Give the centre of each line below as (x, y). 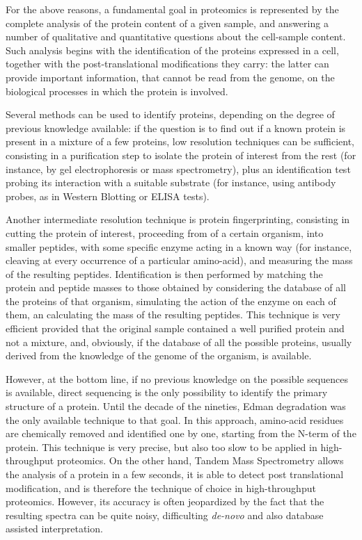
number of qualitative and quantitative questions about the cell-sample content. (176, 36)
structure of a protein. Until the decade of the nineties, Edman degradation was (176, 406)
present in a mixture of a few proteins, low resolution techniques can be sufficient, (180, 141)
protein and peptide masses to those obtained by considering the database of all (176, 287)
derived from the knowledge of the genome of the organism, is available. (159, 355)
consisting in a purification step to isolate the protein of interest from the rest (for (181, 155)
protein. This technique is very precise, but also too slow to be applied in (162, 447)
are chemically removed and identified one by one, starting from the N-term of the (181, 433)
